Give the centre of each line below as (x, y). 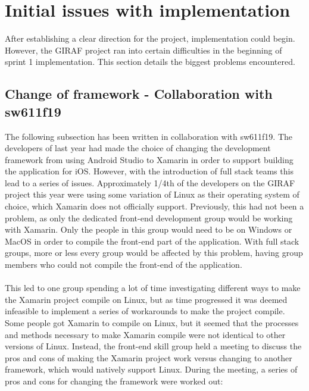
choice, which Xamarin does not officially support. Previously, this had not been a (154, 206)
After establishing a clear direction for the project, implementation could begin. (150, 38)
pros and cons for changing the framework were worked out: (114, 381)
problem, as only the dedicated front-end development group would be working (149, 218)
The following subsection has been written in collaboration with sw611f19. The (149, 136)
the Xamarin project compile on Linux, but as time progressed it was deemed (146, 299)
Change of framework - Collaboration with (139, 94)
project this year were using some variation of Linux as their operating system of (152, 194)
